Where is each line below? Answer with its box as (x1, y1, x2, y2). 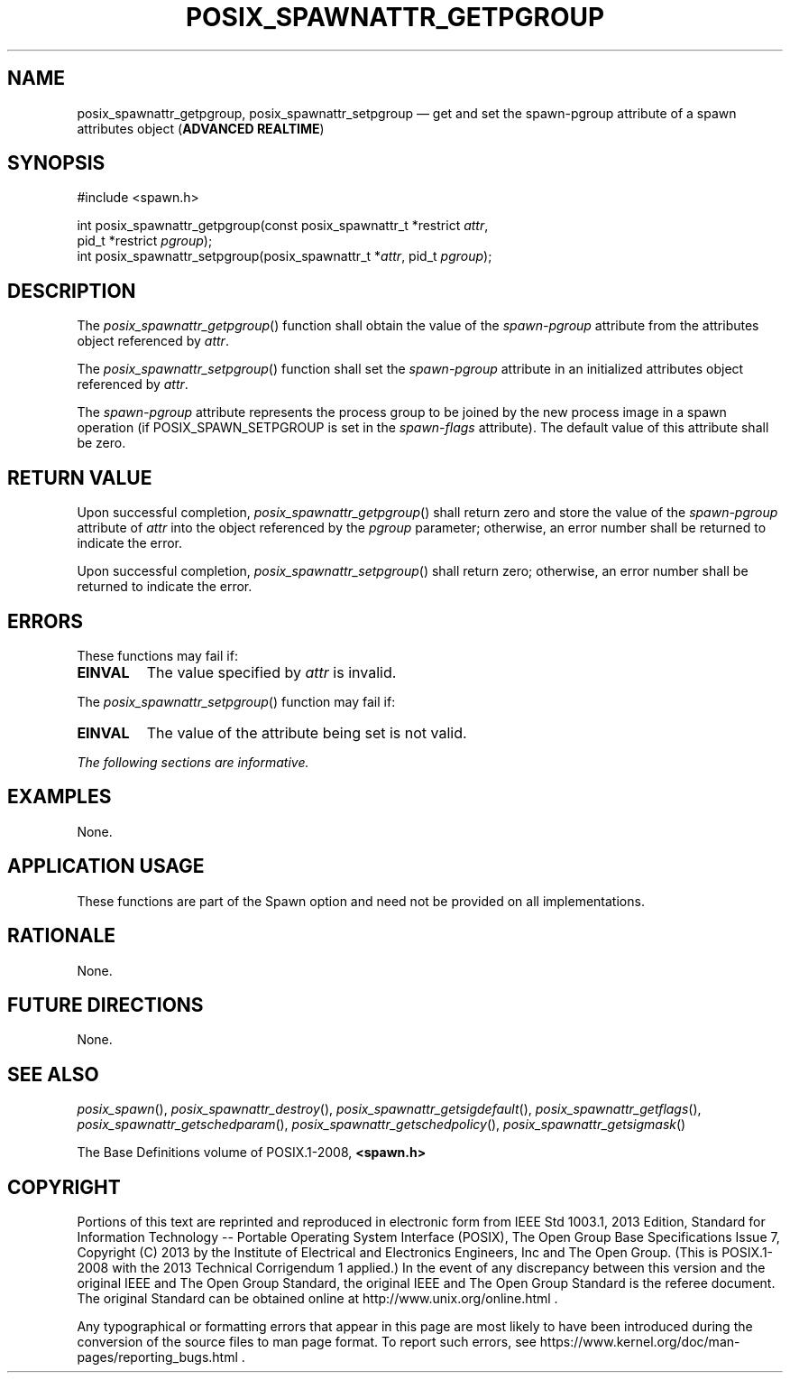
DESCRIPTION (7, 279, 136, 302)
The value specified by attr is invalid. (146, 662, 397, 681)
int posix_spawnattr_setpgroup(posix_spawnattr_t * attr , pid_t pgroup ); (77, 248, 492, 264)
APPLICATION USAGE (7, 855, 205, 878)
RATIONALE (7, 924, 116, 948)
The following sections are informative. (77, 754, 309, 770)
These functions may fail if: (77, 647, 238, 663)
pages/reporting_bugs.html (77, 1349, 238, 1366)
